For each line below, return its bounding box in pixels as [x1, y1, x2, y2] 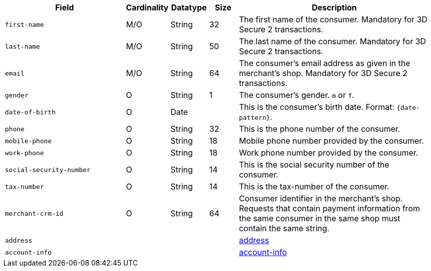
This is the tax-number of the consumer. [239, 181, 389, 191]
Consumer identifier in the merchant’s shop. [239, 193, 403, 203]
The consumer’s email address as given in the [239, 58, 410, 68]
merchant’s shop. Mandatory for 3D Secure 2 [239, 68, 408, 78]
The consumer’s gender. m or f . [239, 90, 354, 100]
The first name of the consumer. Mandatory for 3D [239, 14, 428, 24]
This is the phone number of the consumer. [239, 124, 400, 134]
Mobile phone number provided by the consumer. [239, 136, 424, 146]
